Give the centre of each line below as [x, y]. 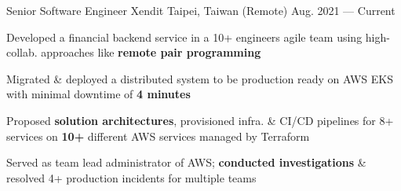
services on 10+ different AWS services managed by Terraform [158, 136]
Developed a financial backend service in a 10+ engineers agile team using [184, 37]
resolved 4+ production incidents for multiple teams [131, 177]
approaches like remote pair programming [151, 52]
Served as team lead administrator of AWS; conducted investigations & [186, 162]
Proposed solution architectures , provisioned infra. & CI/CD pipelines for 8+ [200, 120]
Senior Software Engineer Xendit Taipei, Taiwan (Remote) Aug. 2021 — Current [201, 10]
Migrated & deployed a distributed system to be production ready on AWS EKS [200, 78]
